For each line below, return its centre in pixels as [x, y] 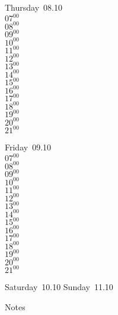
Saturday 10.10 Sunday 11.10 [59, 287]
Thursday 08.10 [34, 7]
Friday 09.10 [28, 147]
